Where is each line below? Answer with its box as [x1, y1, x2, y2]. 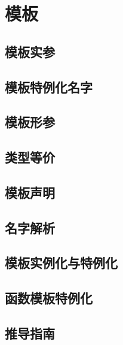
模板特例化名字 [5, 77, 93, 96]
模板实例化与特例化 [5, 253, 118, 272]
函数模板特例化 [5, 289, 93, 307]
